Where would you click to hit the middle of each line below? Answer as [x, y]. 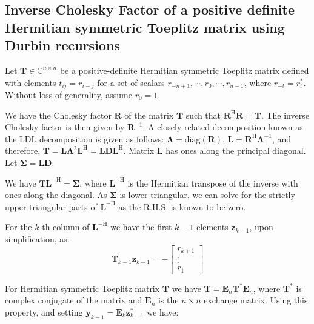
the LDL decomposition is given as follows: [85, 138]
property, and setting [44, 312]
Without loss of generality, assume [68, 95]
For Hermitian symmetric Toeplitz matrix [82, 288]
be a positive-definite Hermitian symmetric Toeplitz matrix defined [184, 70]
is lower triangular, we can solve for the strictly [207, 195]
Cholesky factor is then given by [65, 127]
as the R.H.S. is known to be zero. [182, 206]
